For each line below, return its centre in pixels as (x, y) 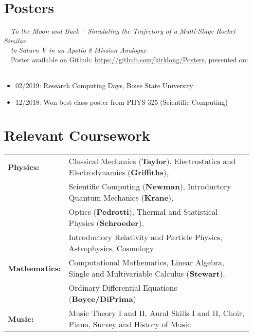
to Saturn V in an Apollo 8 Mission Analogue (79, 50)
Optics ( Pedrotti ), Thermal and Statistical (143, 212)
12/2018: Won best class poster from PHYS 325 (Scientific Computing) (121, 102)
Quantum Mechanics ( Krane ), (121, 198)
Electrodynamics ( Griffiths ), (119, 172)
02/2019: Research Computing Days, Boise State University (104, 85)
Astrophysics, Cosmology (111, 248)
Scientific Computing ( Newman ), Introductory (150, 187)
